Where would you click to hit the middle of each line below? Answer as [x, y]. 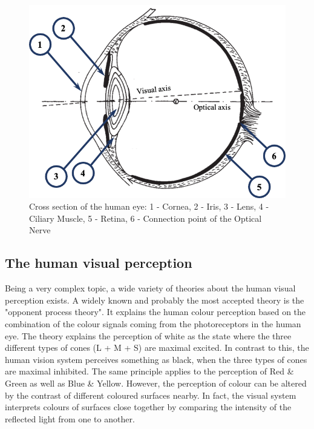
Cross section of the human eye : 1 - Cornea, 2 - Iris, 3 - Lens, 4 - [149, 206]
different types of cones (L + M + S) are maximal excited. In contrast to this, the [157, 348]
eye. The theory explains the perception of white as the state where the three [148, 335]
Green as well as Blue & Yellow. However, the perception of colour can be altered [156, 383]
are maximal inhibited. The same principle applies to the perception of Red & [149, 371]
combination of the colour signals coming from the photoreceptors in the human [153, 323]
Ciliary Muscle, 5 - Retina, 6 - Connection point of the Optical [146, 218]
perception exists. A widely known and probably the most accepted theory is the [155, 300]
